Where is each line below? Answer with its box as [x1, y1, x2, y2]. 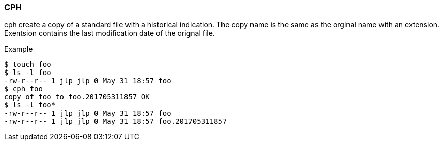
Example [4, 45, 33, 54]
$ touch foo [4, 60, 51, 69]
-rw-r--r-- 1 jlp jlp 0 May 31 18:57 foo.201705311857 [4, 117, 227, 126]
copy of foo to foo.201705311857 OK [4, 93, 150, 101]
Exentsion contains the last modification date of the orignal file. [4, 29, 215, 38]
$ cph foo [4, 85, 43, 93]
